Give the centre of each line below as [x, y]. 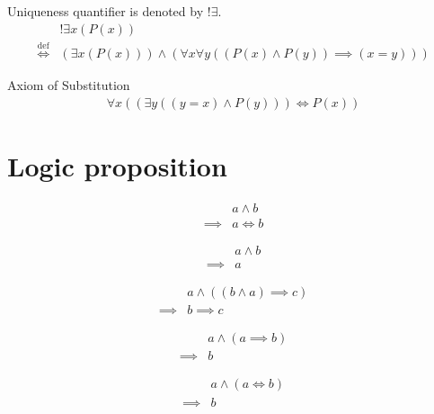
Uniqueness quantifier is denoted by [106, 11]
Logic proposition [117, 166]
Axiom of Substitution [69, 85]
